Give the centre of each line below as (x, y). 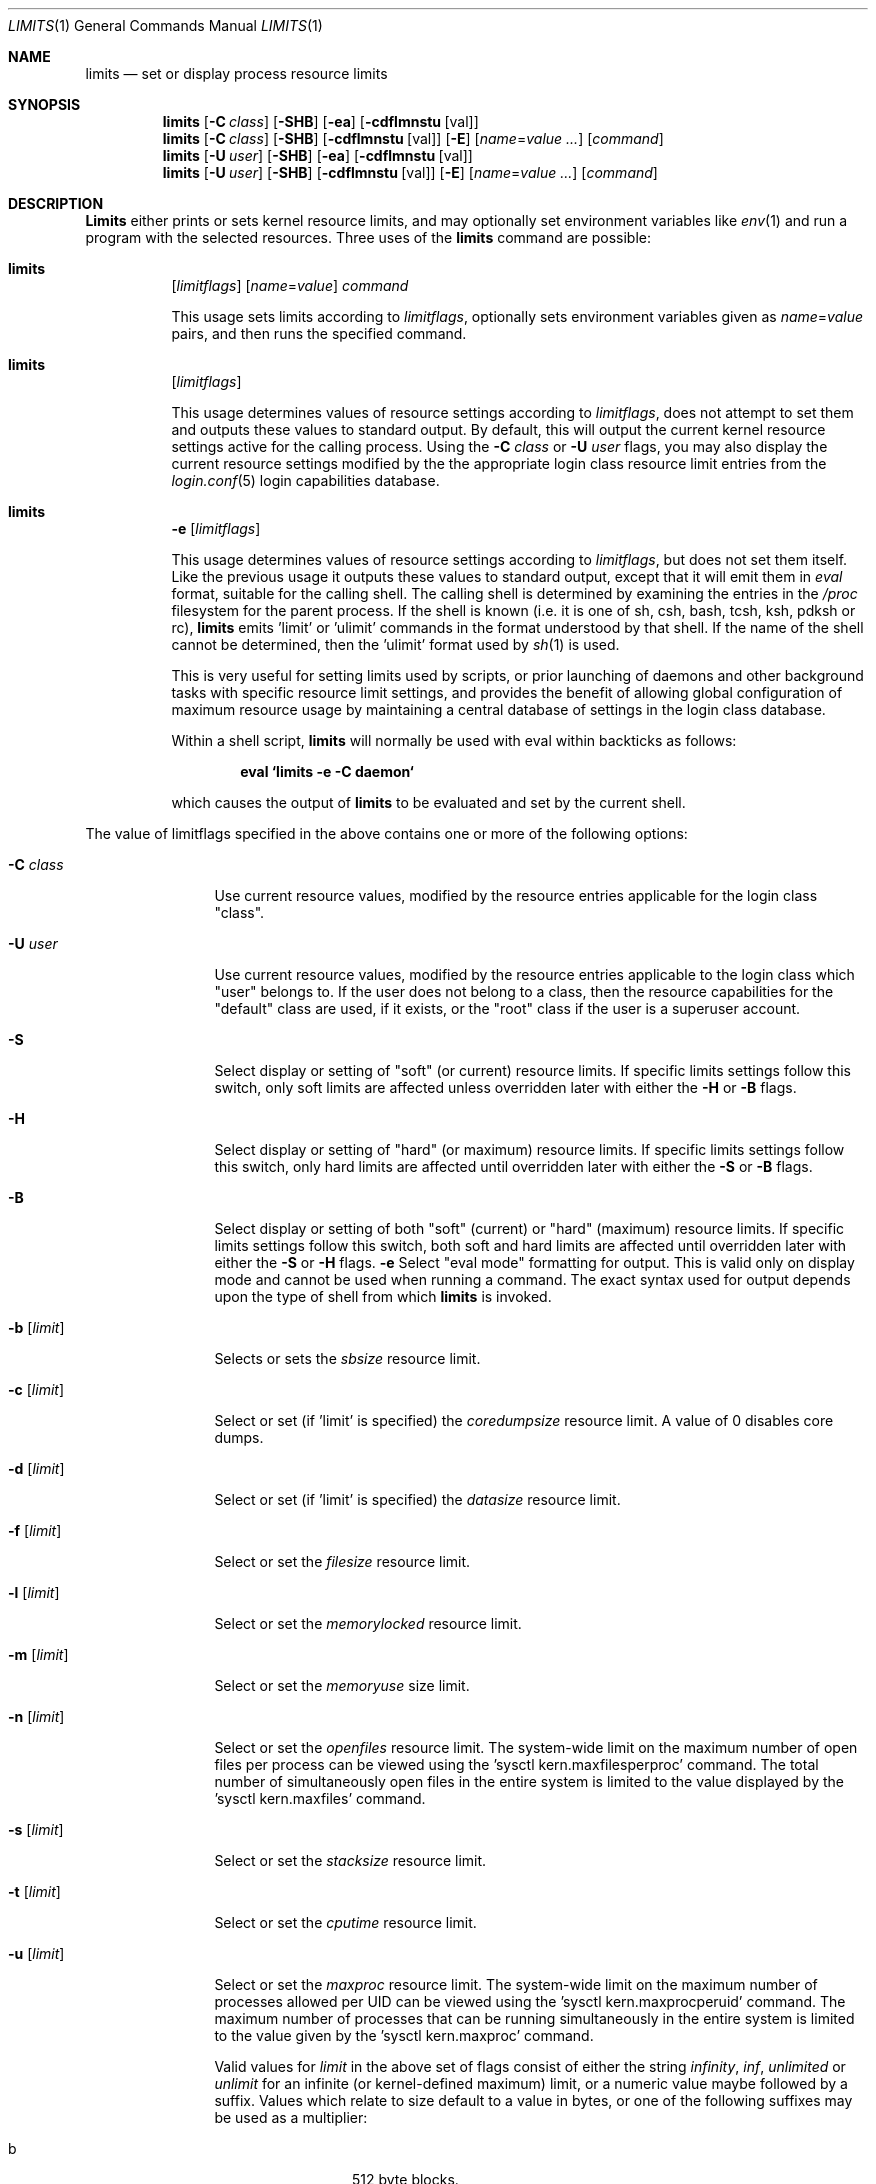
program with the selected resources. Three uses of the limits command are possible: (368, 237)
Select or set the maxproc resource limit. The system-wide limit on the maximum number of (516, 1984)
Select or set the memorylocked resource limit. (368, 1623)
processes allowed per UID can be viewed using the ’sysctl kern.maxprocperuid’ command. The (530, 2001)
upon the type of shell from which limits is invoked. (383, 1296)
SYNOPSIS (44, 104)
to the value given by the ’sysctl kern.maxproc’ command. (404, 2035)
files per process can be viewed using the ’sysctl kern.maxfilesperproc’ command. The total (516, 1764)
